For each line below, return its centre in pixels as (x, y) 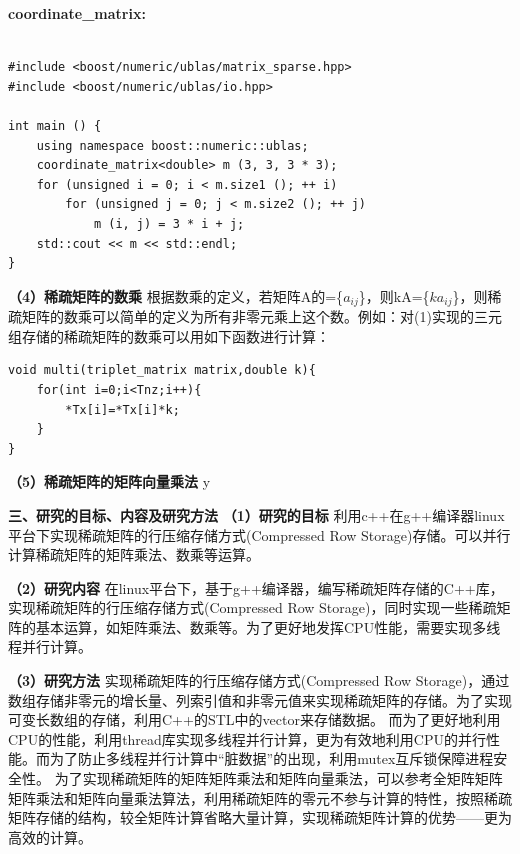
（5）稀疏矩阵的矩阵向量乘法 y (109, 481)
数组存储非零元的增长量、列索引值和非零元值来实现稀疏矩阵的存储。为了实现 (260, 699)
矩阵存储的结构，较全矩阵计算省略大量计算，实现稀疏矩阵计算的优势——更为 (260, 817)
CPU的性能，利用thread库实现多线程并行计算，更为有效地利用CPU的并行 (247, 738)
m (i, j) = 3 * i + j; (169, 223)
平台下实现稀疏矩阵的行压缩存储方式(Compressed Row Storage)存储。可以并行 (259, 534)
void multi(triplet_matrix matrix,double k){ (162, 370)
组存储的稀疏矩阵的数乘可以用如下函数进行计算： (169, 335)
